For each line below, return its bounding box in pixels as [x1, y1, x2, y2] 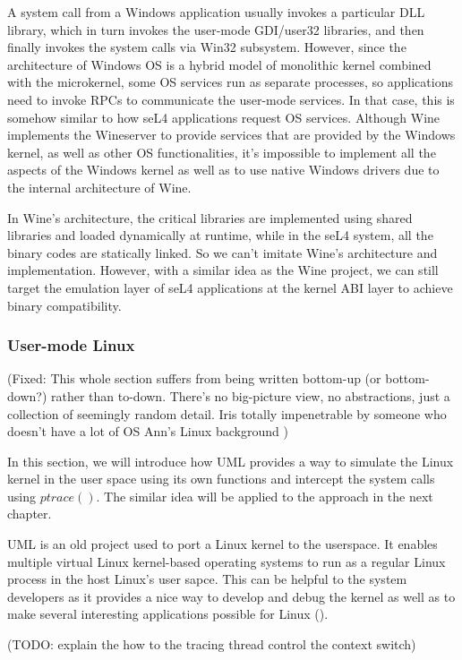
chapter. [7, 504, 52, 523]
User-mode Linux [7, 334, 135, 356]
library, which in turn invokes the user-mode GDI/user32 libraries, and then [7, 20, 424, 39]
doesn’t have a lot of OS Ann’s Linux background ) [7, 422, 288, 441]
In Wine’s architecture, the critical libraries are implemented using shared [7, 208, 413, 227]
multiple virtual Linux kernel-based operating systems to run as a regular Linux [7, 552, 446, 570]
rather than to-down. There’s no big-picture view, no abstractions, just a [50, 386, 450, 405]
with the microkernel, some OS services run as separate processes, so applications [7, 73, 453, 91]
